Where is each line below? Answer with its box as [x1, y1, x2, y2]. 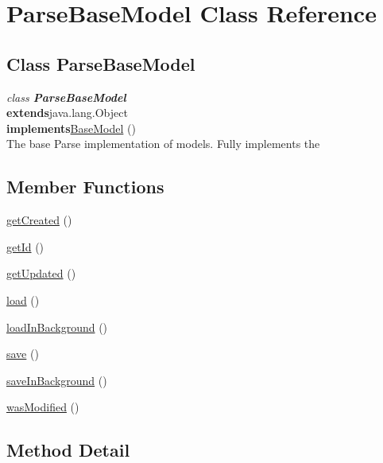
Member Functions [6, 174, 164, 199]
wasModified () [6, 399, 79, 415]
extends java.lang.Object [6, 104, 128, 121]
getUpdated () [6, 265, 76, 282]
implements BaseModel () [6, 119, 136, 136]
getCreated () [6, 212, 72, 228]
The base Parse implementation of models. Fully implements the [6, 135, 320, 152]
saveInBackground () [6, 372, 107, 388]
